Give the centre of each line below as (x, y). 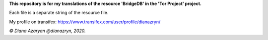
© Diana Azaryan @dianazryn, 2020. (47, 31)
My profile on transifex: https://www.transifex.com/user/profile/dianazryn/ (85, 22)
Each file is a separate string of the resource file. (59, 13)
